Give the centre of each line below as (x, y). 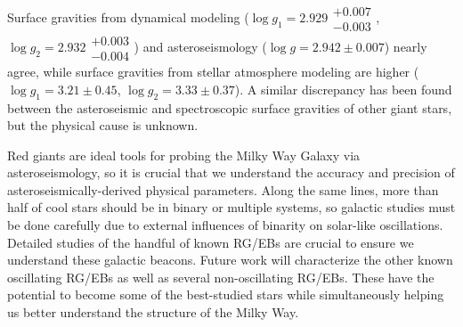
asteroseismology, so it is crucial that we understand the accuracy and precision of (231, 172)
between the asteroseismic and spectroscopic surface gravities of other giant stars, (230, 107)
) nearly (406, 47)
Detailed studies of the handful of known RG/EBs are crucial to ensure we (211, 242)
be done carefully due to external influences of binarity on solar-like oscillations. (225, 225)
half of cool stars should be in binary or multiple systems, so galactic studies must (231, 207)
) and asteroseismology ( (200, 47)
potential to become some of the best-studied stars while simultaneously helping (226, 294)
